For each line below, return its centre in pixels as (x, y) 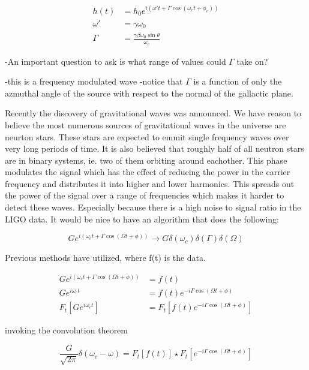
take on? (252, 61)
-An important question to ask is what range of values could (115, 61)
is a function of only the (238, 81)
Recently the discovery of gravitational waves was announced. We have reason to (153, 113)
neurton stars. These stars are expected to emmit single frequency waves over (147, 136)
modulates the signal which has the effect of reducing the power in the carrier (148, 172)
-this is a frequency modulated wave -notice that (94, 81)
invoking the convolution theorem (67, 330)
